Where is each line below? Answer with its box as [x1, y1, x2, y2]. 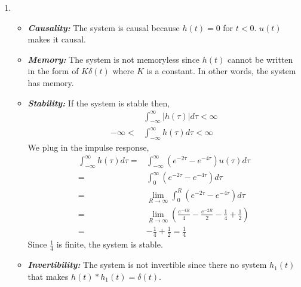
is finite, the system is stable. [56, 238, 163, 251]
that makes [27, 270, 69, 282]
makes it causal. [27, 33, 86, 45]
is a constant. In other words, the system [146, 65, 296, 77]
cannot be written [228, 53, 293, 65]
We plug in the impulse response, [27, 141, 149, 153]
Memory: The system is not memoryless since [27, 53, 200, 65]
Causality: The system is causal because [27, 21, 180, 33]
